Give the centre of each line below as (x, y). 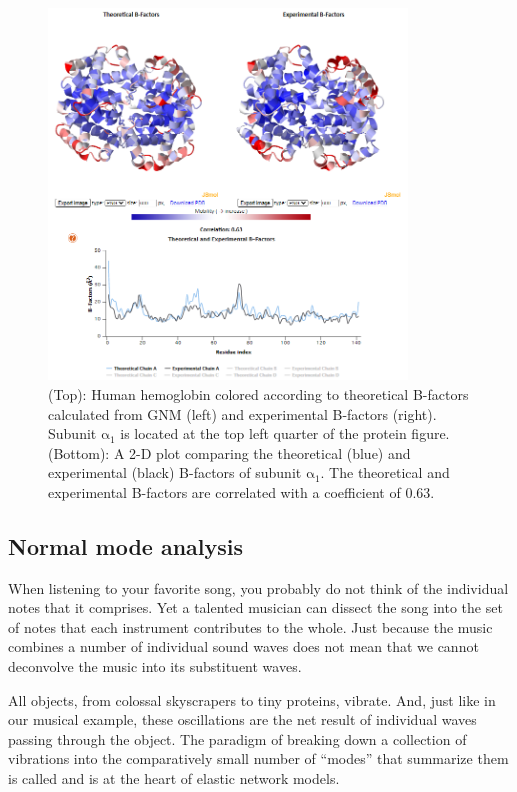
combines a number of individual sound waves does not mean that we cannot (243, 646)
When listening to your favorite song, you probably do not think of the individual (258, 587)
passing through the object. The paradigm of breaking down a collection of (237, 738)
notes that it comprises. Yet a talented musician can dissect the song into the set (255, 607)
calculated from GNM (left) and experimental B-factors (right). (242, 413)
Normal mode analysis (126, 545)
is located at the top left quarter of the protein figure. (285, 433)
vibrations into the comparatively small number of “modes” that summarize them (258, 758)
